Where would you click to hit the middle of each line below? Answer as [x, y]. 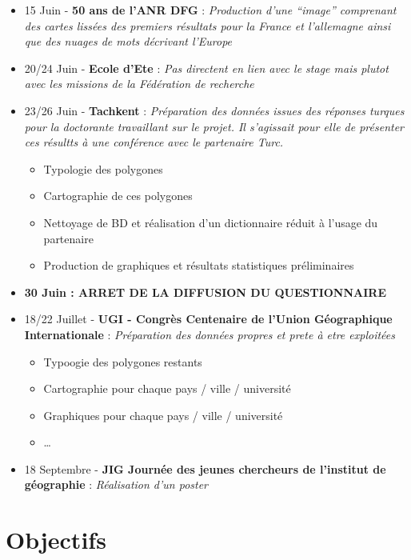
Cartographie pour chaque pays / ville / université [167, 388]
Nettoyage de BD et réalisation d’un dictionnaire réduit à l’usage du [211, 222]
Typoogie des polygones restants [123, 361]
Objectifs [56, 540]
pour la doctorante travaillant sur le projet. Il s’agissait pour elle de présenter [214, 126]
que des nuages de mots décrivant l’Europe [128, 41]
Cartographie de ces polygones [118, 196]
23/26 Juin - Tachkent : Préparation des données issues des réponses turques [214, 110]
